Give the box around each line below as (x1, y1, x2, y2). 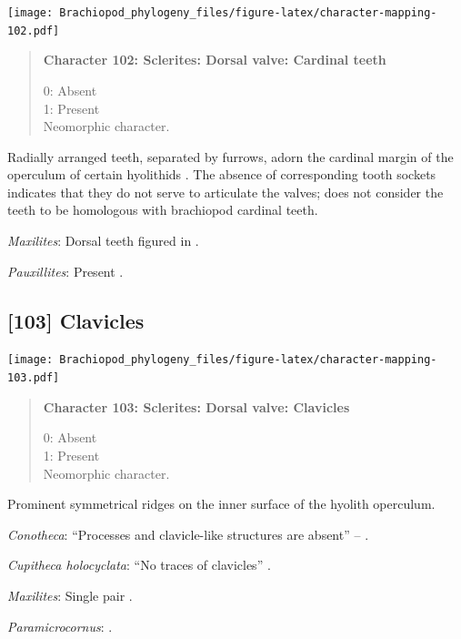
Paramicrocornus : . (7, 616, 113, 635)
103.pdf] (7, 371, 60, 385)
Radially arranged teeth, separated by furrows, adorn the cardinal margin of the (7, 147, 454, 166)
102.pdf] (7, 24, 60, 37)
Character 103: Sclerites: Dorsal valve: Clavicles (43, 397, 350, 416)
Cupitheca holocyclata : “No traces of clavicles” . (7, 555, 271, 574)
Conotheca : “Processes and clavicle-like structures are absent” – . (7, 524, 369, 543)
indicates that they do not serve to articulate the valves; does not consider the (7, 182, 444, 201)
